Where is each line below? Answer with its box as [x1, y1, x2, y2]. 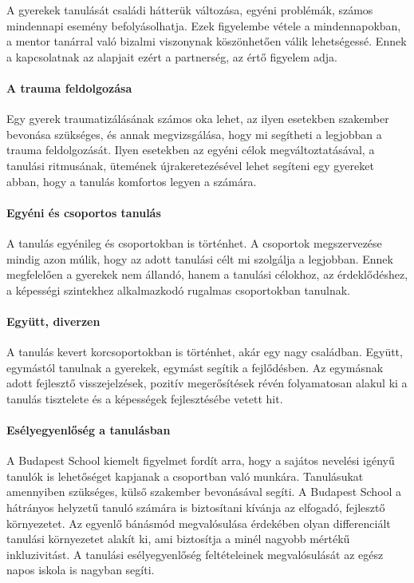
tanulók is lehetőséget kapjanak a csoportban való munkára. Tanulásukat [6, 467, 364, 484]
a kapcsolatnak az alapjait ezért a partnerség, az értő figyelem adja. [6, 48, 337, 65]
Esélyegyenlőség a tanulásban [6, 422, 171, 438]
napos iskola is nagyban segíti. [6, 561, 155, 578]
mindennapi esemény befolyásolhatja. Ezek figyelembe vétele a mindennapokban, [6, 17, 401, 34]
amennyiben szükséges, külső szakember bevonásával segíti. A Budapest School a [6, 483, 402, 500]
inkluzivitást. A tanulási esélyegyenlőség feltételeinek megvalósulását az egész [6, 545, 384, 562]
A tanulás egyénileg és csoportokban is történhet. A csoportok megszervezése [6, 234, 382, 251]
